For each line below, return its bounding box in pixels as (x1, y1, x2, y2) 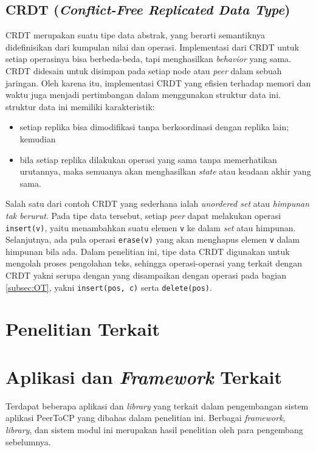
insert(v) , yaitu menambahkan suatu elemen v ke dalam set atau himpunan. (5, 221, 296, 234)
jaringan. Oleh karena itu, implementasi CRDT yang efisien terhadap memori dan (5, 76, 311, 89)
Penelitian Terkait (5, 316, 160, 341)
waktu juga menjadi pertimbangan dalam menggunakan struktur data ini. (5, 88, 281, 101)
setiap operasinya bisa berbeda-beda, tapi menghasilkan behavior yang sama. (5, 52, 291, 65)
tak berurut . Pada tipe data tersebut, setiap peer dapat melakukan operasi (5, 209, 281, 221)
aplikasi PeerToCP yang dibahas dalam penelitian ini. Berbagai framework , (5, 411, 286, 424)
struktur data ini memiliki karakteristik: (5, 100, 155, 113)
